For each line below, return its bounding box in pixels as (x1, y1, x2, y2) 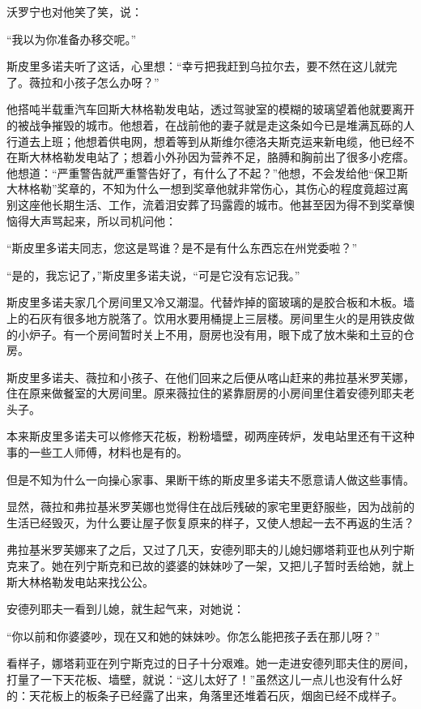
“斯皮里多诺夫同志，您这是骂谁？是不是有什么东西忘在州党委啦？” (6, 239, 358, 256)
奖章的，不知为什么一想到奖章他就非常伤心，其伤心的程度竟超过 (57, 180, 398, 197)
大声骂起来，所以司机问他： (28, 212, 176, 229)
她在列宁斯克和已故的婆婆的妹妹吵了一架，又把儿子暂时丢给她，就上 (51, 557, 415, 574)
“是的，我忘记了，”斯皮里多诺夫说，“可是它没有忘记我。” (6, 266, 300, 283)
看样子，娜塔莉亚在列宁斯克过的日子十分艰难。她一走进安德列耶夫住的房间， (6, 655, 415, 672)
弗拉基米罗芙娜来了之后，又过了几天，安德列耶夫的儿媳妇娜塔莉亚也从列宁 (6, 541, 403, 558)
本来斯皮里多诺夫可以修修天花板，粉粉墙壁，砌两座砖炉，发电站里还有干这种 (6, 428, 415, 445)
